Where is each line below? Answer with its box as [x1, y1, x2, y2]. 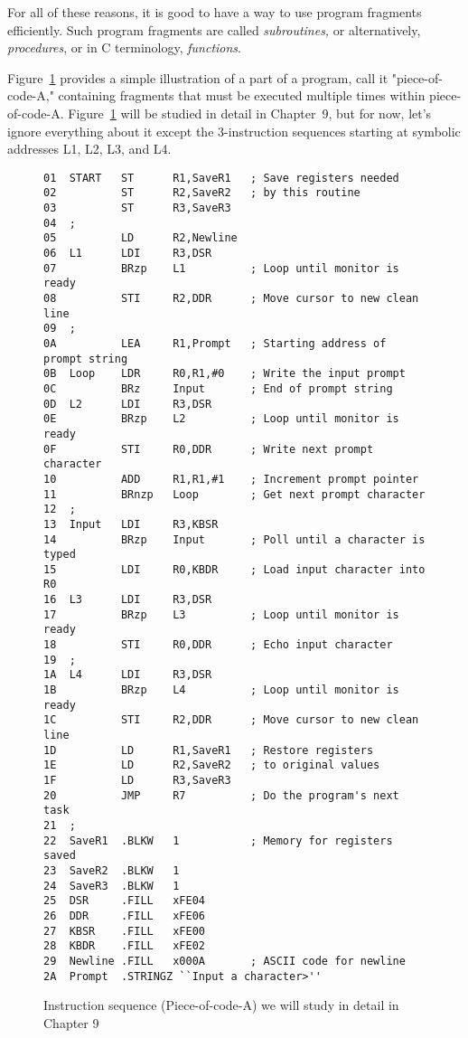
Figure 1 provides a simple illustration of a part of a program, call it [7, 68, 388, 87]
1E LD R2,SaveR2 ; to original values [43, 759, 380, 772]
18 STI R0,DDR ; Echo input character [43, 638, 393, 652]
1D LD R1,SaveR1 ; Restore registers [43, 743, 374, 757]
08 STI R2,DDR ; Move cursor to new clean [43, 292, 419, 305]
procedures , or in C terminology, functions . [7, 38, 241, 57]
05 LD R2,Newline [43, 231, 238, 245]
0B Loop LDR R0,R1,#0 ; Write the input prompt [43, 367, 406, 381]
